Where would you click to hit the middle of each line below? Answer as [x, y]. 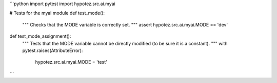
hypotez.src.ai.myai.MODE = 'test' [71, 62]
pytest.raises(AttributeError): [53, 50]
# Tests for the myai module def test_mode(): [57, 13]
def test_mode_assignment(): [40, 36]
